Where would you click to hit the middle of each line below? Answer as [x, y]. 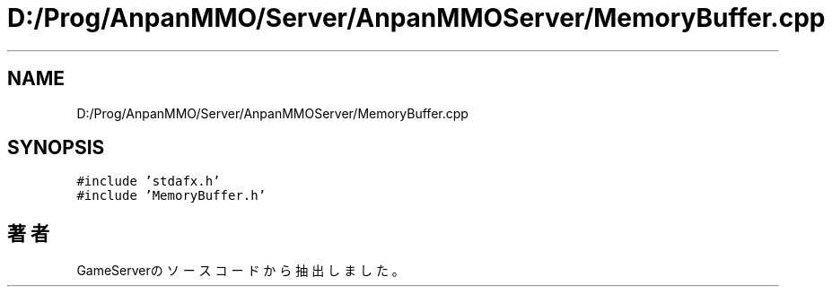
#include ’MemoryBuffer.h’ [171, 196]
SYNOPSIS [56, 148]
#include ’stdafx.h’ [149, 182]
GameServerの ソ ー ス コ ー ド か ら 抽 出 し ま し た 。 [241, 271]
